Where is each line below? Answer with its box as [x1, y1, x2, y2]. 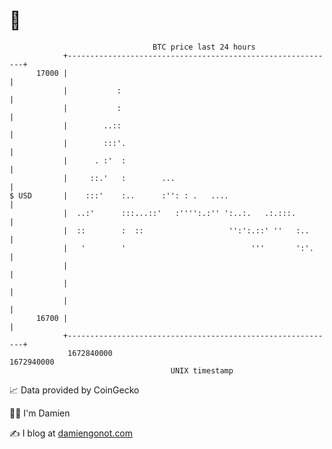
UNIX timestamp [170, 365, 234, 376]
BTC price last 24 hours [152, 42, 256, 52]
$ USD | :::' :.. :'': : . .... [9, 190, 229, 201]
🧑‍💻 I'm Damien [9, 407, 71, 419]
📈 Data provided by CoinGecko [9, 384, 140, 396]
